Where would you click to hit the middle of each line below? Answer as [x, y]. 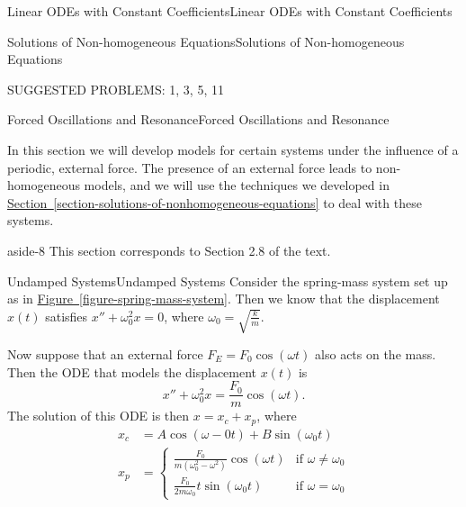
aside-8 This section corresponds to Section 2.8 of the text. [169, 250]
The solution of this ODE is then [99, 416]
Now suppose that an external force [105, 353]
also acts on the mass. [376, 353]
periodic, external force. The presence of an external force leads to [190, 167]
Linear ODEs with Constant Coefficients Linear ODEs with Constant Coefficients [230, 11]
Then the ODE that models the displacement [132, 371]
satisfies [67, 316]
